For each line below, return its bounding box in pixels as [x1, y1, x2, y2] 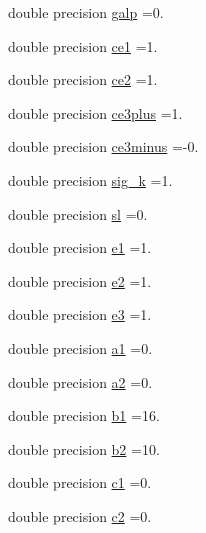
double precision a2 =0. [8, 371, 153, 392]
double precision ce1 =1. [8, 35, 158, 56]
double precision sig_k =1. [8, 169, 173, 190]
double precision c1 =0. [8, 472, 152, 493]
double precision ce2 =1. [8, 69, 158, 90]
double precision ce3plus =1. [8, 102, 183, 123]
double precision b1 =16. [8, 405, 160, 426]
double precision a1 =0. [8, 337, 153, 358]
